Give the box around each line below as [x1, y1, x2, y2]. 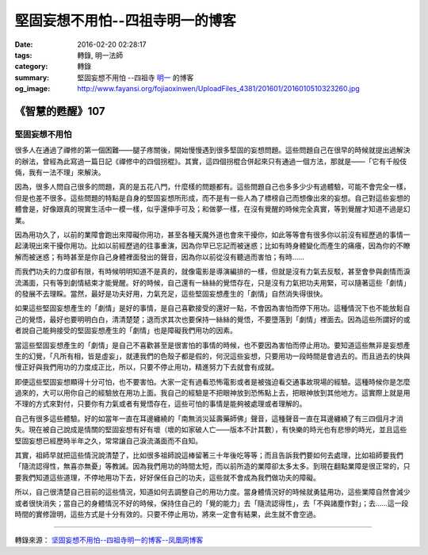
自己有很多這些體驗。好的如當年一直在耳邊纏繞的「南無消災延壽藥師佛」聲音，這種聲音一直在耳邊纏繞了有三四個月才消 [14, 413, 403, 423]
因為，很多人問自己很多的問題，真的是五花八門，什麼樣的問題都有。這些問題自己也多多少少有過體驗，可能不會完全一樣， [14, 182, 411, 192]
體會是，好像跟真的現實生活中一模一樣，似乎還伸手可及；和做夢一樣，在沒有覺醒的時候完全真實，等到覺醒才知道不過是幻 [14, 205, 411, 214]
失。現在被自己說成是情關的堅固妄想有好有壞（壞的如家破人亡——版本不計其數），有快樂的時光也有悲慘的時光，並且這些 [14, 425, 407, 434]
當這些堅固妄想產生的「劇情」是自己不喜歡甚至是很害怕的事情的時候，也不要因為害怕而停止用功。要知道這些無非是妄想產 [14, 340, 411, 350]
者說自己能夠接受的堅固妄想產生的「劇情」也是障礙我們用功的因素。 [14, 326, 237, 335]
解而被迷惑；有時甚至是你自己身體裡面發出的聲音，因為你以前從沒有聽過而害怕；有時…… [14, 252, 305, 262]
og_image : [14, 84, 51, 94]
